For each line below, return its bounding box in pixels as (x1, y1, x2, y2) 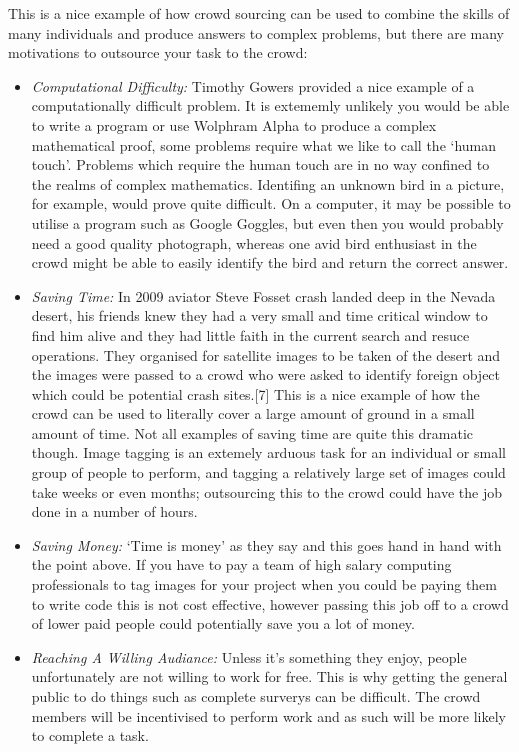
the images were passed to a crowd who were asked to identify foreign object (31, 364, 501, 385)
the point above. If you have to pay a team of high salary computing (31, 554, 452, 575)
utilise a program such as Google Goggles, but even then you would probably (31, 212, 504, 233)
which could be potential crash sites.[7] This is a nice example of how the (31, 383, 480, 404)
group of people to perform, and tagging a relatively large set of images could (31, 462, 506, 483)
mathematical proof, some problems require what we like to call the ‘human (31, 134, 497, 155)
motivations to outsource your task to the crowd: (8, 42, 308, 63)
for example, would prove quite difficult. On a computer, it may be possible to (31, 193, 511, 214)
